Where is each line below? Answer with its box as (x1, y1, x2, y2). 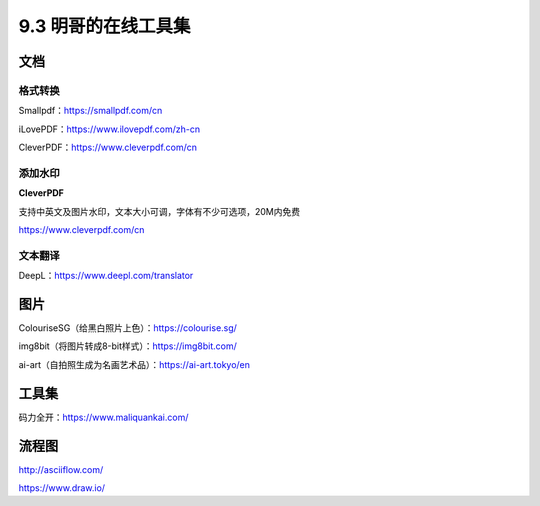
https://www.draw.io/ (18, 482, 105, 494)
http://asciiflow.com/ (18, 463, 104, 475)
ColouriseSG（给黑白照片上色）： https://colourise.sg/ (18, 322, 237, 334)
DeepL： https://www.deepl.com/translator (18, 270, 194, 282)
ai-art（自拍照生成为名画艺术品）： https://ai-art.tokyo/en (18, 358, 250, 370)
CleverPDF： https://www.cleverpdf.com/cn (18, 141, 198, 154)
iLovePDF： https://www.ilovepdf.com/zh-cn (18, 123, 201, 135)
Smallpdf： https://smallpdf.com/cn (18, 105, 163, 117)
